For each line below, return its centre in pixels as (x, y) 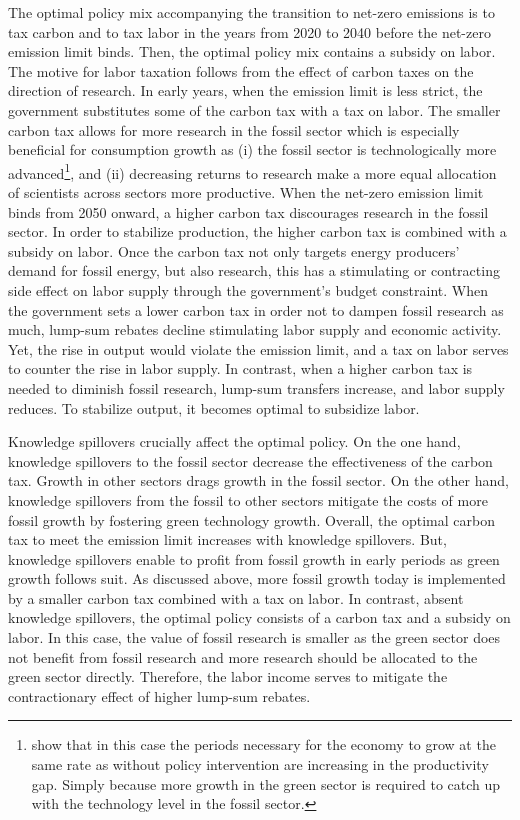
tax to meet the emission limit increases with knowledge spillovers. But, (227, 539)
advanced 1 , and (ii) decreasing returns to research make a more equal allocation (252, 171)
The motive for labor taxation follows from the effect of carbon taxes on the (241, 70)
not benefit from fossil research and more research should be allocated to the (243, 656)
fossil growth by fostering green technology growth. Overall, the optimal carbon (251, 519)
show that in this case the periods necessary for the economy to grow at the (263, 744)
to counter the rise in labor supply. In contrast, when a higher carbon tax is (240, 368)
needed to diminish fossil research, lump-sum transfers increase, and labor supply (256, 387)
